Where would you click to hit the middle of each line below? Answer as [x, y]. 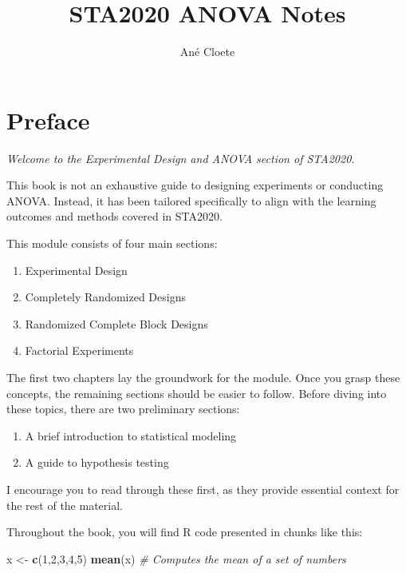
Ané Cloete [207, 52]
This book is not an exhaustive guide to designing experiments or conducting [195, 185]
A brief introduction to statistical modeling [131, 435]
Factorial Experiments [79, 350]
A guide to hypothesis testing [97, 462]
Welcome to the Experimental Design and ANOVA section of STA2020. [181, 158]
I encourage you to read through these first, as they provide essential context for [203, 489]
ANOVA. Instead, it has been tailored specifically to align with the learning [191, 200]
